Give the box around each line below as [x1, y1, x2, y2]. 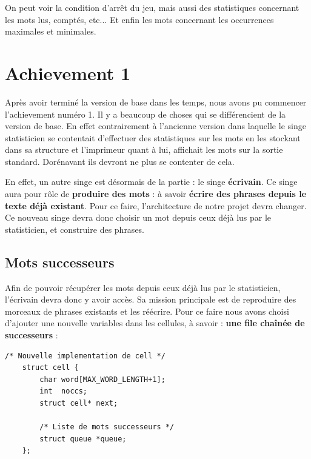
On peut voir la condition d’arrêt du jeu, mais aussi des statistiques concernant [5, 1, 299, 13]
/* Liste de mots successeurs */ [39, 423, 175, 432]
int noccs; [39, 387, 88, 396]
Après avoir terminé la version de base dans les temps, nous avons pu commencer [5, 95, 307, 108]
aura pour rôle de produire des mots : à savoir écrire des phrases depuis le [5, 187, 307, 200]
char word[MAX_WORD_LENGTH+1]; [39, 375, 166, 384]
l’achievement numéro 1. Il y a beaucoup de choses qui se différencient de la [5, 107, 286, 120]
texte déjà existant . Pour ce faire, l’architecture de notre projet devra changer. [5, 199, 307, 212]
